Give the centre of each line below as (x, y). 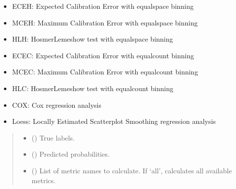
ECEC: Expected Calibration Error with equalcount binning (103, 55)
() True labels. (53, 137)
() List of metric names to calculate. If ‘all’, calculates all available (132, 170)
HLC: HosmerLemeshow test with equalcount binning (93, 88)
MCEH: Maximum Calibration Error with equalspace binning (105, 22)
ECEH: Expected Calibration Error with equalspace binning (103, 6)
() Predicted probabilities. (71, 154)
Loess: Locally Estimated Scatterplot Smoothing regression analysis (114, 121)
